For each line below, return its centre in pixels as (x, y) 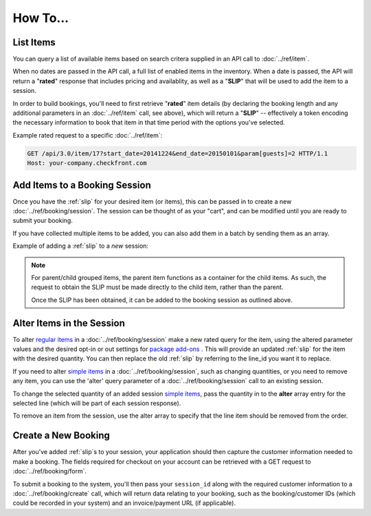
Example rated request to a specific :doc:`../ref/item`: (88, 135)
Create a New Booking (61, 436)
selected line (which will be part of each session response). (97, 403)
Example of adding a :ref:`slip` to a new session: (81, 246)
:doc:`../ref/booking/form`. (50, 471)
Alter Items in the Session (69, 323)
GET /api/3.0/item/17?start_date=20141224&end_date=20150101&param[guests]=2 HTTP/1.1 (178, 153)
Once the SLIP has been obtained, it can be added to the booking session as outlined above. (162, 300)
